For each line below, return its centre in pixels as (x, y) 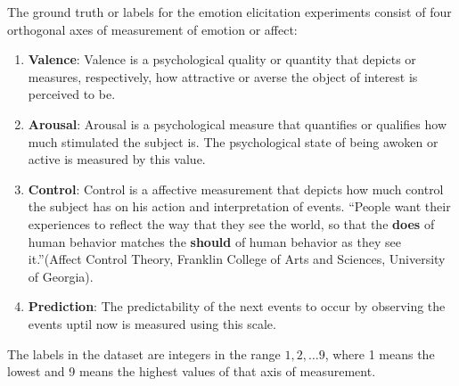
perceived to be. (72, 94)
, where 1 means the (380, 353)
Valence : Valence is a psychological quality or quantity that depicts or (222, 59)
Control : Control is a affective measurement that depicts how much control (236, 189)
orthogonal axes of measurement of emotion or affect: (152, 29)
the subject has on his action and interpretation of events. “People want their (239, 206)
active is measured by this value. (117, 159)
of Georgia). (61, 276)
